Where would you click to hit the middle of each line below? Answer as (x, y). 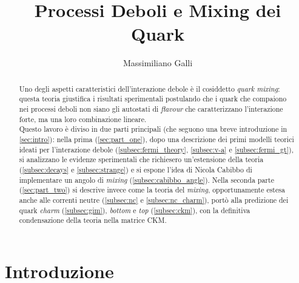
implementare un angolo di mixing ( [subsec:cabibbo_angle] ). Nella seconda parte (146, 179)
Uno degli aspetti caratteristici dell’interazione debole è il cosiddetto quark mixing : (149, 88)
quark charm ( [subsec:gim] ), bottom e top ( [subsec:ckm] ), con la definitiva (135, 210)
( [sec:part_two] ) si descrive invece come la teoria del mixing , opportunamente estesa (152, 190)
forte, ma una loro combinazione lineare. (83, 119)
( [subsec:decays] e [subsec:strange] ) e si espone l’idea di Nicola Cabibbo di (136, 169)
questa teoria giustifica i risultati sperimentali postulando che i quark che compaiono (153, 99)
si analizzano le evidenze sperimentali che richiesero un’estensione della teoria (141, 159)
